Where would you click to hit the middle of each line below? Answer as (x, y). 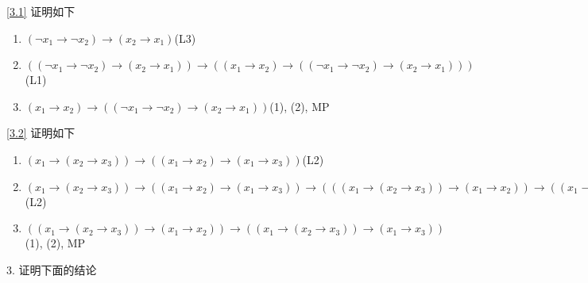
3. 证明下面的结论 (52, 269)
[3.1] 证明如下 (41, 11)
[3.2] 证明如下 (41, 133)
